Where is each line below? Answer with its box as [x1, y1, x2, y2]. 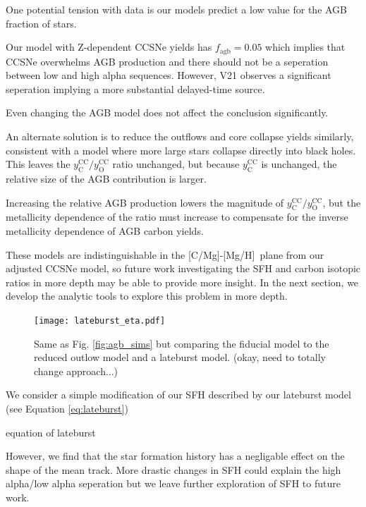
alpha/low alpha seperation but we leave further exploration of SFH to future [6, 476, 341, 491]
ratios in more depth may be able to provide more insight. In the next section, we [6, 274, 359, 289]
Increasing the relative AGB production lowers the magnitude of [6, 195, 284, 209]
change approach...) [34, 363, 118, 378]
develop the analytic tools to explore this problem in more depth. [6, 288, 288, 303]
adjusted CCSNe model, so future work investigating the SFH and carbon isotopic [6, 261, 361, 276]
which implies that [265, 39, 346, 54]
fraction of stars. [6, 16, 77, 30]
